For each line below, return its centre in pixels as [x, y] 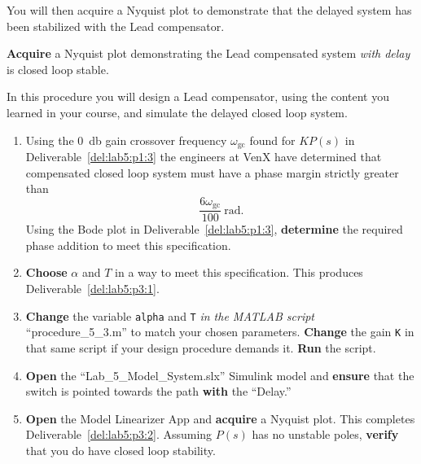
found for [272, 140]
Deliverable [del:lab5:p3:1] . [92, 289]
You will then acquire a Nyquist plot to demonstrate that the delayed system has [209, 10]
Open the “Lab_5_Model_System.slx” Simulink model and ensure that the [220, 375]
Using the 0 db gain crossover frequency [126, 140]
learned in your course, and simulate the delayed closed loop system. [177, 112]
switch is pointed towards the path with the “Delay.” [158, 391]
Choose [46, 272]
